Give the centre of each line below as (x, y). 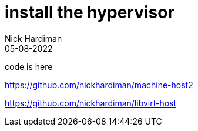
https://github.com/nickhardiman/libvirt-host (91, 103)
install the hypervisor (90, 12)
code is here (29, 66)
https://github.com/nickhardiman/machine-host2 (99, 85)
